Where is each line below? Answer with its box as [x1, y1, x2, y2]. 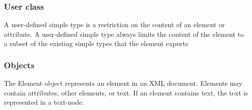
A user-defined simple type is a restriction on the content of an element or [4, 19, 225, 30]
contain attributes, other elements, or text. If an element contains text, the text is [4, 87, 248, 97]
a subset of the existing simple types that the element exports [4, 38, 188, 48]
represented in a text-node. [4, 97, 84, 107]
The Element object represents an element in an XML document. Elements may [4, 78, 243, 88]
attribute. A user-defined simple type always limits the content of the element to [4, 29, 244, 39]
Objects [4, 59, 35, 71]
